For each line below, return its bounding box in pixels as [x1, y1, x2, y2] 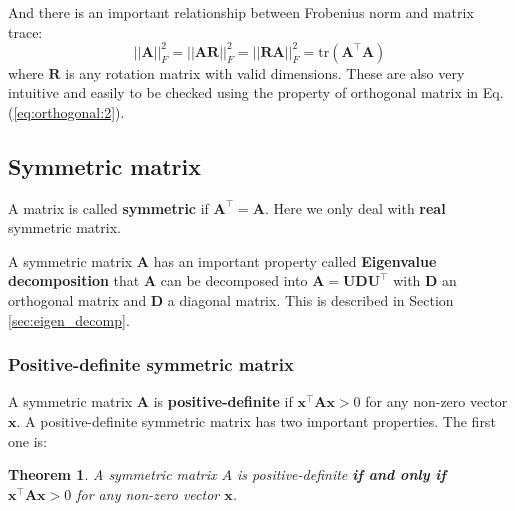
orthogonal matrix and [8, 290, 147, 311]
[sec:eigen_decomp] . [8, 309, 130, 330]
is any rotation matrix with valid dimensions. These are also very [65, 62, 465, 83]
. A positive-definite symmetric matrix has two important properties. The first [16, 411, 496, 432]
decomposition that [8, 270, 140, 291]
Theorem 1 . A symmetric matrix [8, 464, 217, 485]
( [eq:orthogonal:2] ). [8, 101, 125, 122]
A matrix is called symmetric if [8, 197, 209, 218]
